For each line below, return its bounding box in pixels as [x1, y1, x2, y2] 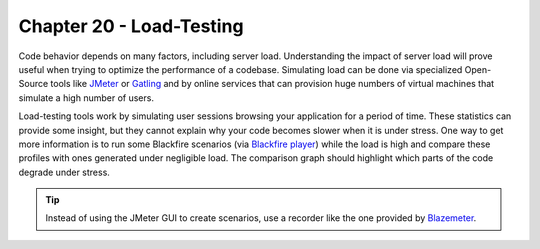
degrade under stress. [18, 166, 110, 178]
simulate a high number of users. [18, 91, 155, 104]
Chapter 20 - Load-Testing [18, 15, 244, 37]
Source [18, 78, 49, 90]
